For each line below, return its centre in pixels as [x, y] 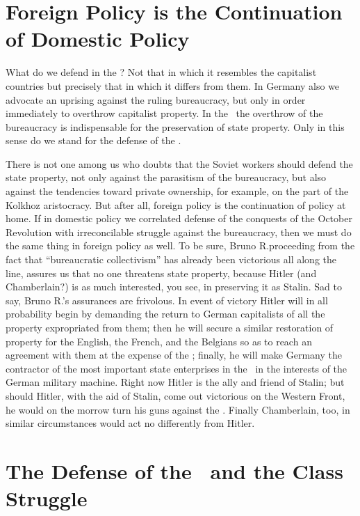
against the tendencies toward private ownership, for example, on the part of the [177, 191]
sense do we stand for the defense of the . [93, 140]
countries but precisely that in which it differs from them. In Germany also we [173, 85]
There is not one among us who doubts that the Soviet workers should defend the [179, 163]
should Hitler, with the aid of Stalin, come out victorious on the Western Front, [175, 395]
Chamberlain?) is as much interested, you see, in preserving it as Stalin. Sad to [174, 287]
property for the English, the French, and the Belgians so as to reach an [159, 341]
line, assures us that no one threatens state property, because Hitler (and [161, 273]
